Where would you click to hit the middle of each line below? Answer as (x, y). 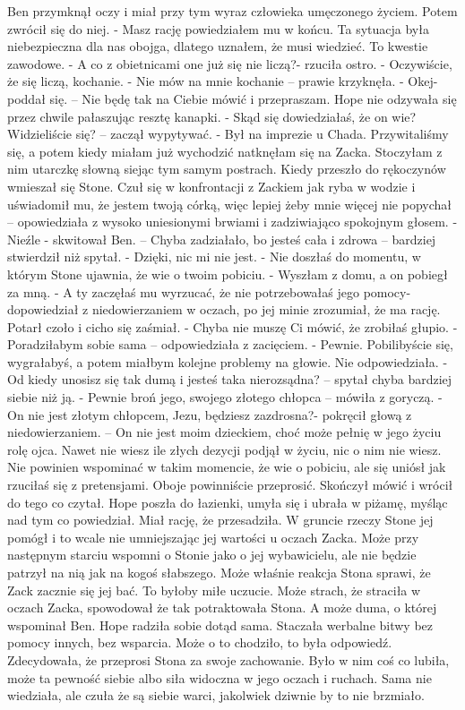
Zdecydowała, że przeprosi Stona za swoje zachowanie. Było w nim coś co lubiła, (228, 659)
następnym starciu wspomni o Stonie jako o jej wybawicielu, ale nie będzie (212, 555)
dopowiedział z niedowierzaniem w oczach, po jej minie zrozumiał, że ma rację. (224, 309)
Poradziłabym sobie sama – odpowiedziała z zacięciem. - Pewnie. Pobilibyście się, (230, 344)
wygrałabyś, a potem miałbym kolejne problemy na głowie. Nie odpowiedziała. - (228, 361)
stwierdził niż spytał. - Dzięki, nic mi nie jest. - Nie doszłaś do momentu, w (214, 257)
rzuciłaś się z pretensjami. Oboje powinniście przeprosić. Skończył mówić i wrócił (230, 485)
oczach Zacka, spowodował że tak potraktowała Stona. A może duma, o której (222, 607)
